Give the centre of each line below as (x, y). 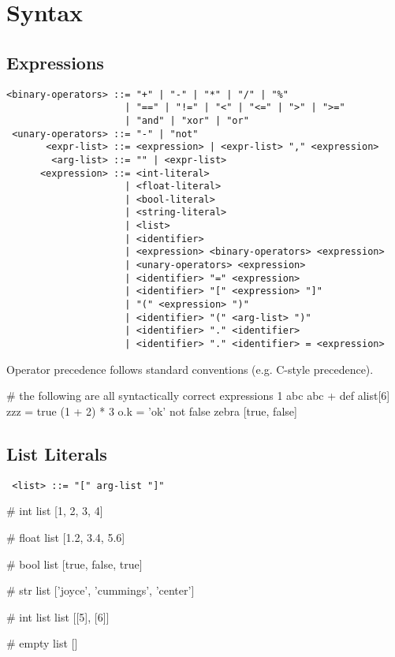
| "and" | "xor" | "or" (187, 120)
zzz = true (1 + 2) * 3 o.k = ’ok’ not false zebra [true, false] (152, 411)
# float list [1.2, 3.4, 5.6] (66, 537)
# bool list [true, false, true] (75, 564)
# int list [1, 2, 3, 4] (55, 511)
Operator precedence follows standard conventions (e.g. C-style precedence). (190, 369)
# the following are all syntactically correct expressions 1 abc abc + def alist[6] (198, 396)
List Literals (57, 453)
